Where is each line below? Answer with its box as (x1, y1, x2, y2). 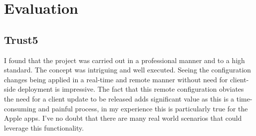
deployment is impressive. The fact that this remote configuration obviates (18, 84, 244, 94)
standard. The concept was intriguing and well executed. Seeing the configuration (4, 65, 251, 75)
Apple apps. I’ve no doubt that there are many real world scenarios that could (4, 113, 242, 123)
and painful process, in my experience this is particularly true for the (38, 103, 248, 113)
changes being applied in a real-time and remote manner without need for (4, 74, 228, 84)
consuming (4, 103, 36, 113)
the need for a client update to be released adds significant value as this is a (4, 93, 234, 103)
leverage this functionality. (4, 122, 84, 133)
